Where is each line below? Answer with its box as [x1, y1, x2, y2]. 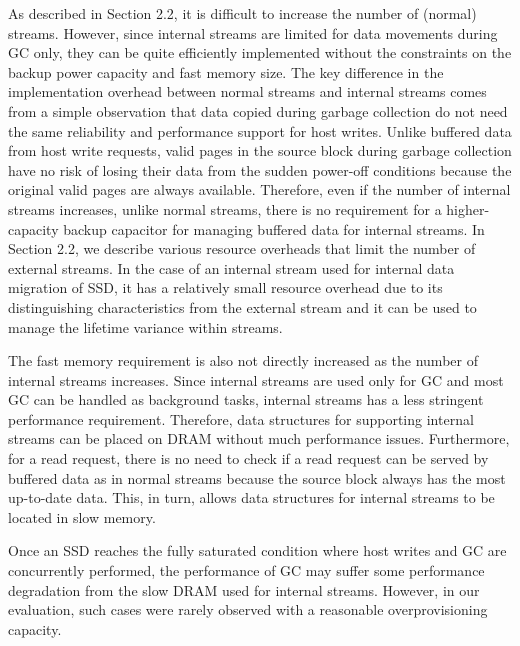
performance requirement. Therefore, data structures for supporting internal [8, 408, 474, 429]
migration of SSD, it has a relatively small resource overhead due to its [8, 277, 443, 298]
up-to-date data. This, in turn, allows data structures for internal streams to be [8, 487, 495, 508]
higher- [446, 198, 490, 219]
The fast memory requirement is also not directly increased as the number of [8, 350, 478, 371]
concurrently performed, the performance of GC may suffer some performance [8, 560, 485, 581]
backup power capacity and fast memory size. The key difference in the [8, 61, 444, 82]
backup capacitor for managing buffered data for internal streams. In [63, 218, 485, 239]
